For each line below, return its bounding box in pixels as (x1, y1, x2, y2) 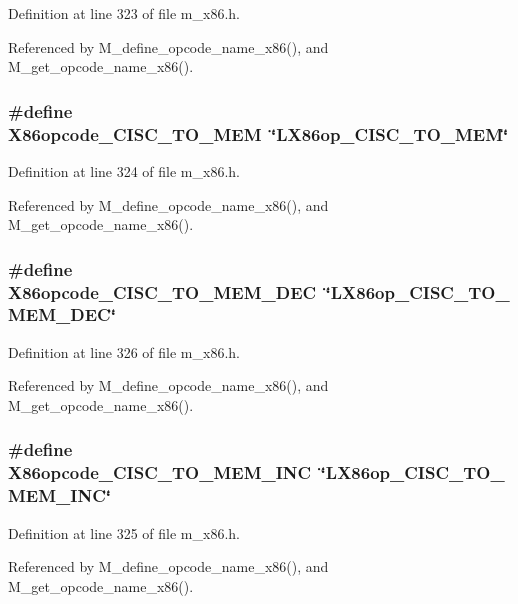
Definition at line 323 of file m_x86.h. (8, 3, 240, 23)
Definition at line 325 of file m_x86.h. (8, 522, 240, 543)
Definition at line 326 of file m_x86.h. (8, 341, 240, 362)
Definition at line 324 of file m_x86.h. (8, 160, 240, 181)
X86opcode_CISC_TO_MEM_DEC (8, 279, 317, 304)
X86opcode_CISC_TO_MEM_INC (8, 460, 312, 485)
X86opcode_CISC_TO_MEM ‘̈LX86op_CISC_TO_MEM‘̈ (8, 121, 509, 146)
